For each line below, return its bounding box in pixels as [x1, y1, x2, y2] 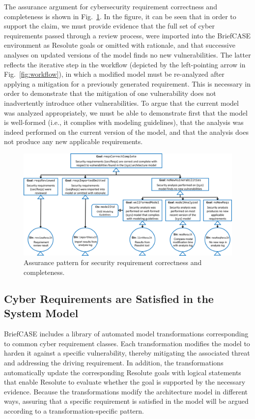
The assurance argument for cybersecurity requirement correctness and [4, 1, 217, 11]
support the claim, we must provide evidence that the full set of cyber [4, 21, 215, 31]
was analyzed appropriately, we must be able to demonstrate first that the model [4, 107, 248, 118]
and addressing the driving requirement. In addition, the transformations [4, 357, 224, 367]
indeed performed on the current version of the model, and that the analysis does [4, 126, 249, 137]
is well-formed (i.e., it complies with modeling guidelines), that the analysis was [4, 117, 244, 127]
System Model [4, 305, 79, 321]
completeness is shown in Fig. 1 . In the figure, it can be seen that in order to [4, 11, 236, 21]
